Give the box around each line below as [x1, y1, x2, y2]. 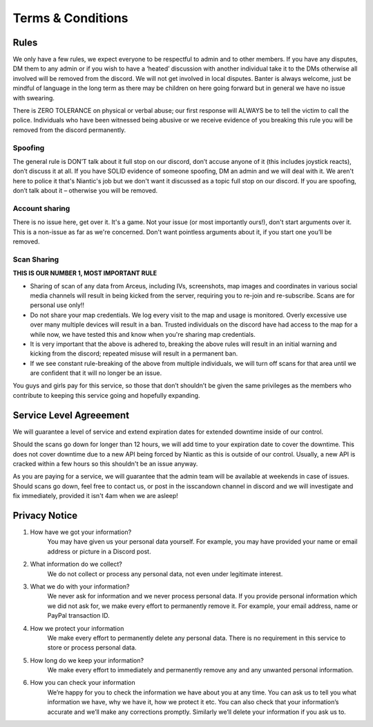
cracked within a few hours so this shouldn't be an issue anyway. [12, 459, 198, 468]
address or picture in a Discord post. [47, 547, 151, 555]
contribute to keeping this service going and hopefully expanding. [12, 391, 200, 399]
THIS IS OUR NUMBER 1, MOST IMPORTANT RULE [12, 269, 157, 277]
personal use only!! [30, 301, 85, 309]
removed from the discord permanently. [12, 125, 126, 134]
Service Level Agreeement [12, 409, 130, 421]
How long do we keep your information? [30, 656, 144, 664]
